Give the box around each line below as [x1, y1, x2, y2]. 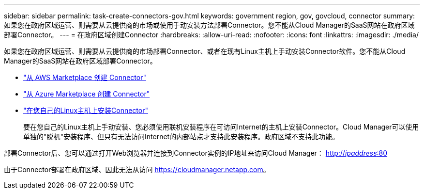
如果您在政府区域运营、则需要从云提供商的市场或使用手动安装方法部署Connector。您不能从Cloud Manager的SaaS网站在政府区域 [4, 21, 415, 29]
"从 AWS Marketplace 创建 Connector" [23, 73, 146, 81]
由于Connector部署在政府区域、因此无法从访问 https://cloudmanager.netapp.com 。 [4, 165, 270, 174]
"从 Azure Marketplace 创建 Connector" [23, 90, 150, 98]
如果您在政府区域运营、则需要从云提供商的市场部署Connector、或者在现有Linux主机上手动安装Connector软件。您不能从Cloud [4, 47, 406, 55]
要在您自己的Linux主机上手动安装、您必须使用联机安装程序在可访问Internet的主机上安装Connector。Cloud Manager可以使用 [23, 123, 419, 131]
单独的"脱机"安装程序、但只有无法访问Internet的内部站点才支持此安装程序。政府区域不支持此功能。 [23, 132, 339, 141]
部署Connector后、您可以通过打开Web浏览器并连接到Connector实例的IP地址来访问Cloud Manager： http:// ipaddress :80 [4, 149, 388, 157]
